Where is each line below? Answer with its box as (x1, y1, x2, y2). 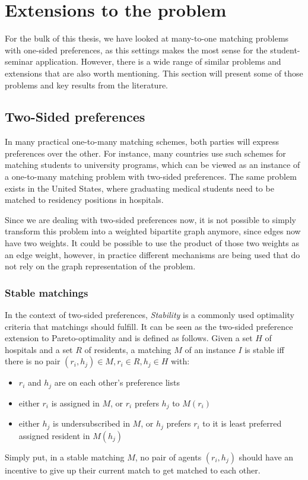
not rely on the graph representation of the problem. (5, 260, 196, 272)
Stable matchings (5, 285, 88, 300)
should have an (239, 450, 294, 463)
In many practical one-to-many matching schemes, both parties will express (5, 135, 280, 148)
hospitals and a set (5, 343, 73, 355)
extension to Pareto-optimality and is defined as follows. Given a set (5, 332, 253, 344)
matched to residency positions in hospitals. (5, 193, 164, 206)
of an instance (185, 343, 236, 355)
